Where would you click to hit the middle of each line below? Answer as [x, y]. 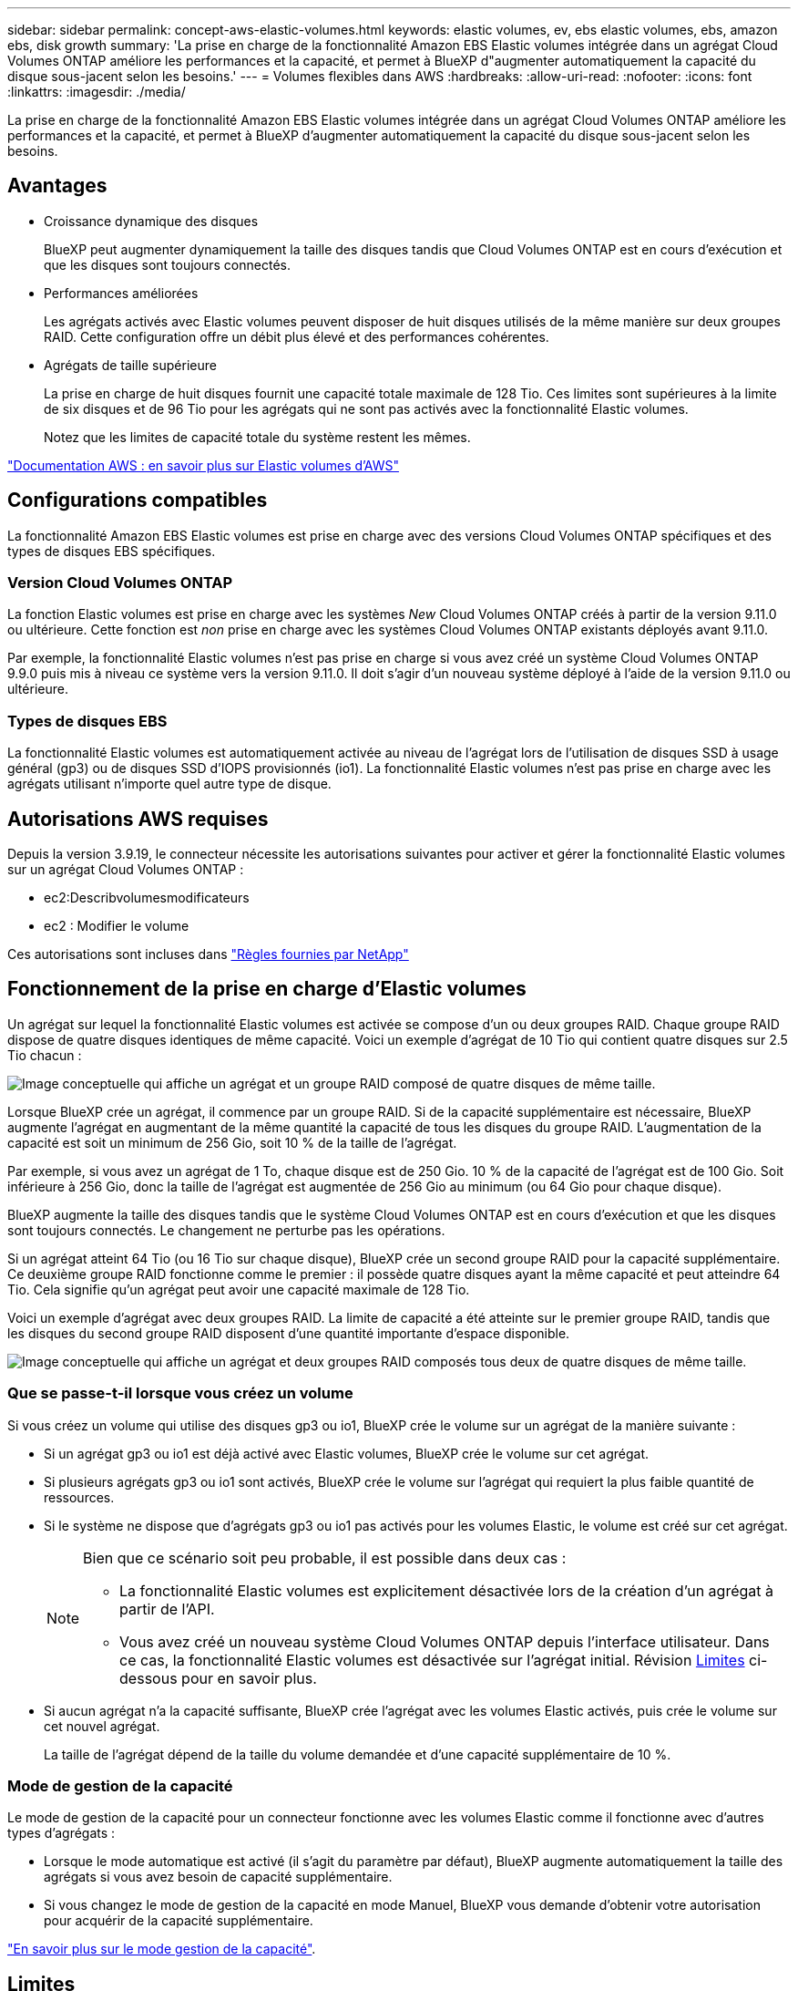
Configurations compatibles [138, 500]
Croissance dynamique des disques [151, 221]
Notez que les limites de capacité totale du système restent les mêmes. [257, 437]
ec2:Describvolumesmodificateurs [147, 898]
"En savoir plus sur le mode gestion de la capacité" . [162, 1949]
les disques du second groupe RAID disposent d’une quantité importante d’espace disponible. [289, 1333]
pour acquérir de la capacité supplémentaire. [179, 1921]
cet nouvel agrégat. [102, 1726]
